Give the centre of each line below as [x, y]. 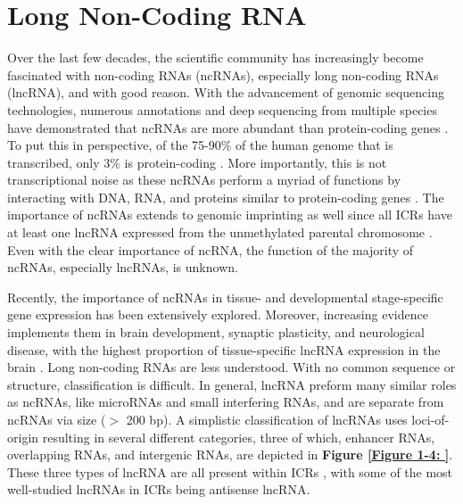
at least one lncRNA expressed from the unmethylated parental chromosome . [220, 232]
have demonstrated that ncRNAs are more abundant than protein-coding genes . [228, 127]
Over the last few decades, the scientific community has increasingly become [215, 58]
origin [23, 437]
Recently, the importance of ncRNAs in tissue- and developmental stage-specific [225, 297]
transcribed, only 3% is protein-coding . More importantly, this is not [197, 162]
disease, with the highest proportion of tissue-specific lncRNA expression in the [224, 349]
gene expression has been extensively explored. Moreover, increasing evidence [218, 314]
